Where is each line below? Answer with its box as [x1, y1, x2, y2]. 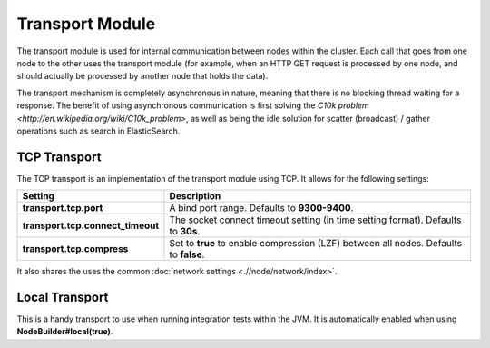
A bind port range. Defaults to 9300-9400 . [169, 202, 354, 214]
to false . [169, 248, 205, 261]
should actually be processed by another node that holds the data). [16, 71, 269, 82]
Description [169, 190, 221, 203]
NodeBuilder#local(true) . [16, 326, 113, 337]
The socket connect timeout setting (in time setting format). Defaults [169, 214, 462, 226]
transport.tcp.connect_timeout [22, 219, 160, 232]
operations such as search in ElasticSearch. [16, 125, 181, 136]
